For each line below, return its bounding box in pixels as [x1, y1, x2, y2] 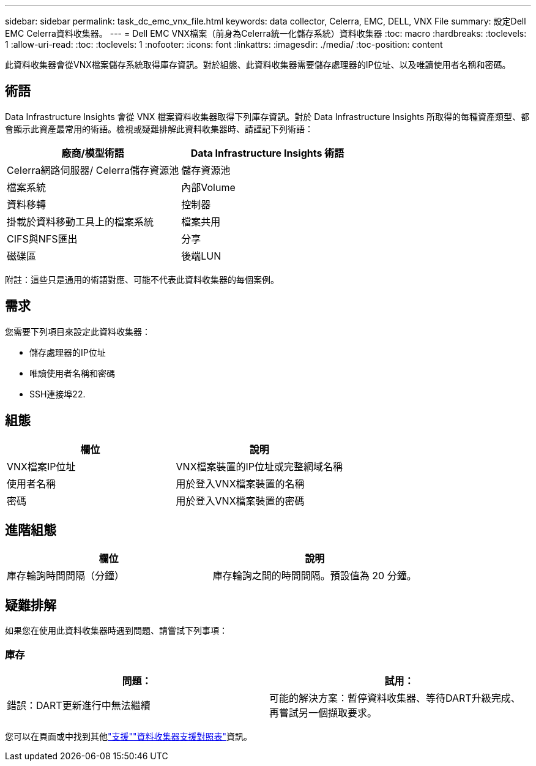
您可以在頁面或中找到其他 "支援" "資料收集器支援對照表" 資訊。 [5, 730, 253, 742]
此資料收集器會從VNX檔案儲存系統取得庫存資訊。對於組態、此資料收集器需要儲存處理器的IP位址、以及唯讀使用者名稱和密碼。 [5, 59, 511, 70]
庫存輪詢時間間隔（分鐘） [7, 569, 125, 582]
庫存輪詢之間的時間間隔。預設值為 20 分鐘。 [212, 569, 417, 582]
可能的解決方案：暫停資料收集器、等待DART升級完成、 [269, 691, 521, 704]
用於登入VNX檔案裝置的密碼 [176, 494, 305, 507]
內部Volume [181, 181, 236, 193]
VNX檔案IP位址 [7, 460, 76, 473]
